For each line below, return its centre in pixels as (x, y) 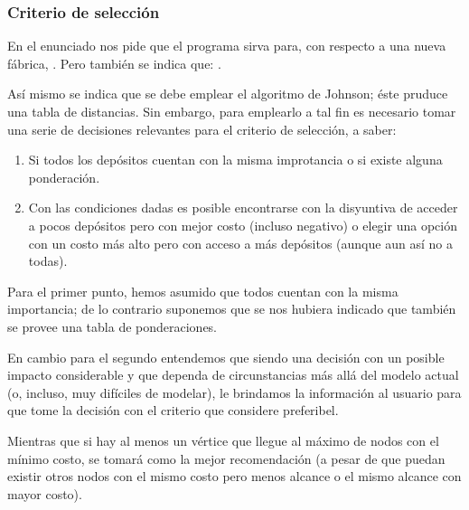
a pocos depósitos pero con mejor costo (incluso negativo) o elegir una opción (243, 225)
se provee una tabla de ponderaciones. (113, 326)
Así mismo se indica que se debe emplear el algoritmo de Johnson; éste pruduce (228, 94)
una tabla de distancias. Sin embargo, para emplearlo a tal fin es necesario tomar (232, 111)
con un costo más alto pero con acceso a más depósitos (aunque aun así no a (240, 243)
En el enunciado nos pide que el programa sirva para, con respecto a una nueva (227, 46)
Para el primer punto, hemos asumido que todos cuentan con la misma (203, 291)
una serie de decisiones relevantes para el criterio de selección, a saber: (202, 129)
